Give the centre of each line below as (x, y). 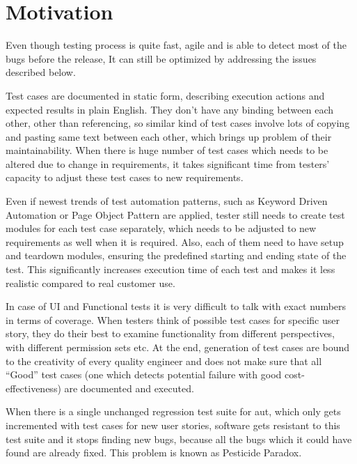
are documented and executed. (129, 388)
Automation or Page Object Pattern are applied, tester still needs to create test (175, 214)
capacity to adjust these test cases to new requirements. (125, 177)
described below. (41, 72)
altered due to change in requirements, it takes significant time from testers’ (168, 163)
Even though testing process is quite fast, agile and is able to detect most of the (176, 45)
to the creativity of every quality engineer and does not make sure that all (164, 361)
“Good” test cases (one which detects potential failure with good (144, 374)
